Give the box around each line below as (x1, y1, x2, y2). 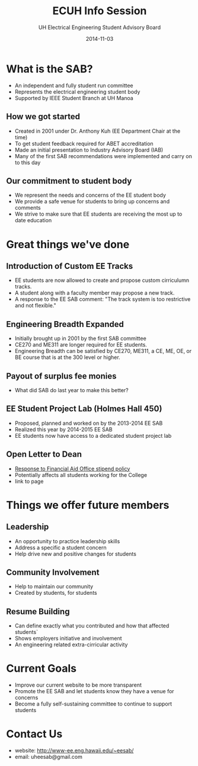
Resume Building (6, 606, 70, 617)
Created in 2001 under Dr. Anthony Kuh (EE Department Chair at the (14, 127, 181, 134)
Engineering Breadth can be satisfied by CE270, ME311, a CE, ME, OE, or (14, 348, 192, 355)
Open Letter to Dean (6, 449, 82, 460)
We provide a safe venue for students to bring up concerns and (14, 198, 170, 205)
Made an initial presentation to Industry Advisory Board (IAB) (14, 146, 164, 153)
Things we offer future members (6, 498, 170, 512)
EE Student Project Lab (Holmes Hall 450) (6, 404, 162, 414)
